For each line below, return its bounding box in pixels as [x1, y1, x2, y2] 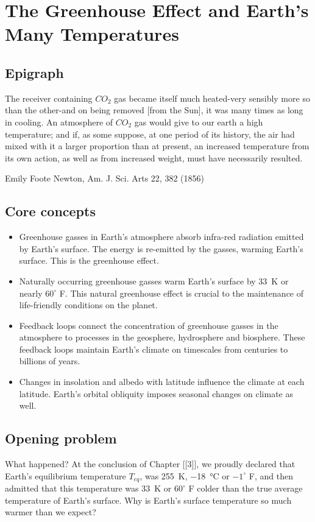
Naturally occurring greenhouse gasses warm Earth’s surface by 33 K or [19, 274, 289, 287]
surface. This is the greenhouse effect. [19, 254, 159, 267]
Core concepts [5, 202, 96, 220]
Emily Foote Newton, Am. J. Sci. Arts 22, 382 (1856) [5, 172, 204, 185]
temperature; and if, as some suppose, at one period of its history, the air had [5, 127, 295, 140]
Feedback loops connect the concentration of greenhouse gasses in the [19, 319, 278, 331]
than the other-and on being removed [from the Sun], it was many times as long [5, 104, 303, 116]
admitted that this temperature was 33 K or [5, 482, 172, 495]
